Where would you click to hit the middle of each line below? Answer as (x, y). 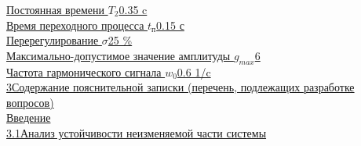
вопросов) (30, 102)
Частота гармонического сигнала (84, 71)
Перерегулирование (53, 40)
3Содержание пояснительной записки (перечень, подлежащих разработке (180, 87)
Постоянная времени (55, 9)
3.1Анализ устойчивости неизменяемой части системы (137, 132)
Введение (29, 118)
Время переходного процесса (75, 25)
